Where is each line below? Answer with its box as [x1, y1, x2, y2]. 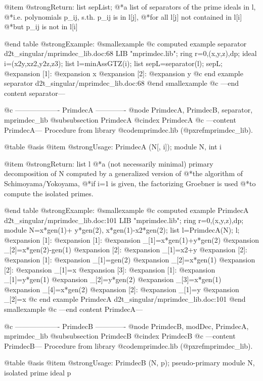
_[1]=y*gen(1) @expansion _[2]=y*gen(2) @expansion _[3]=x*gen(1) [4, 274, 222, 285]
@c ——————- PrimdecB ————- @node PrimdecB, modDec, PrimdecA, [4, 320, 249, 331]
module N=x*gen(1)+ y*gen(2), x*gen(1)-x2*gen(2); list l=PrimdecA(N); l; [4, 225, 240, 235]
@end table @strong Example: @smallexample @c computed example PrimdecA [4, 205, 249, 215]
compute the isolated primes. [4, 188, 94, 198]
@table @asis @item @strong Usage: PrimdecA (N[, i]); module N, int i [4, 141, 222, 152]
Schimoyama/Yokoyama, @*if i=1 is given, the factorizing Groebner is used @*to [4, 178, 256, 188]
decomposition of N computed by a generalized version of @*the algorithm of [4, 168, 243, 179]
